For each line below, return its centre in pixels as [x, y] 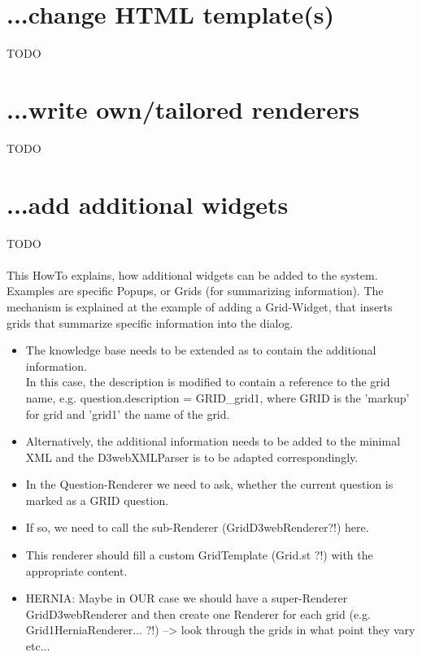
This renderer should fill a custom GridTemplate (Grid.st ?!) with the [199, 555]
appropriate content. [76, 570]
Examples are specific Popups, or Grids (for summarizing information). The [195, 291]
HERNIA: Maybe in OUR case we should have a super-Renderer [187, 598]
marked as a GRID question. [97, 500]
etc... [38, 646]
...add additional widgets [148, 204]
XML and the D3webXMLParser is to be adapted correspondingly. [192, 457]
